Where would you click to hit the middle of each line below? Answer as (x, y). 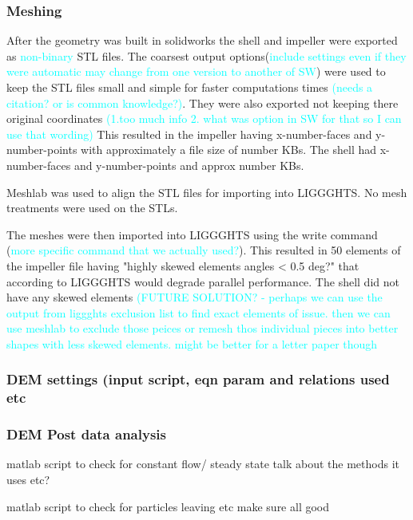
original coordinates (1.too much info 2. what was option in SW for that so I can (204, 118)
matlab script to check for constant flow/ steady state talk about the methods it (203, 464)
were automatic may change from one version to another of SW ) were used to (196, 71)
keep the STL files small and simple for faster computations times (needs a (190, 87)
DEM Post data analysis (86, 434)
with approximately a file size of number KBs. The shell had (229, 150)
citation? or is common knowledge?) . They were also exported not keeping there (203, 102)
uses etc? (28, 480)
